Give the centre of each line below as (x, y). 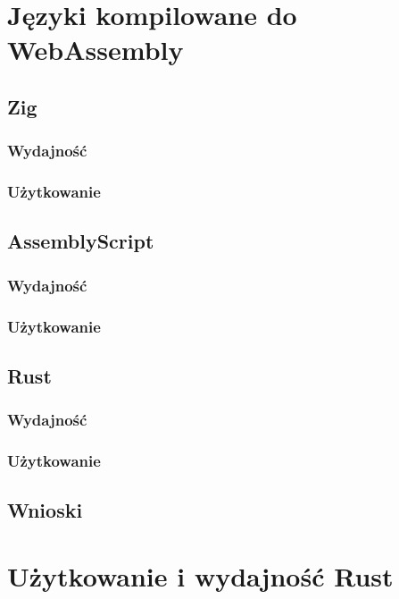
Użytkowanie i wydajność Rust (200, 575)
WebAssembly (96, 50)
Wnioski (45, 510)
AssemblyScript (81, 241)
